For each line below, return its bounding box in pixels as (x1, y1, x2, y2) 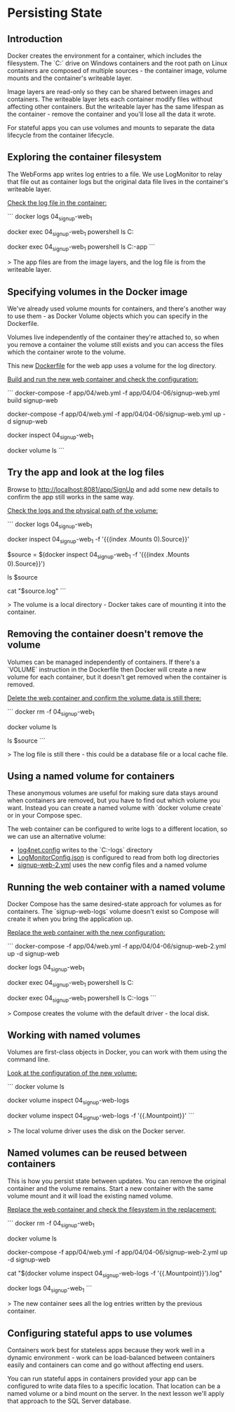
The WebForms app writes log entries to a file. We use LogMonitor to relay (7, 170, 222, 178)
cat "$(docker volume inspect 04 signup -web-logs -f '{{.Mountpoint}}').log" (7, 1269, 222, 1279)
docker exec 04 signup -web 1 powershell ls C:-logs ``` (7, 993, 156, 1004)
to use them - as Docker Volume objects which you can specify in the (7, 312, 208, 320)
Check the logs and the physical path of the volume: (7, 506, 159, 514)
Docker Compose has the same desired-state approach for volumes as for (7, 900, 222, 908)
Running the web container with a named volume (7, 881, 226, 893)
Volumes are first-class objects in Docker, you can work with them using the (7, 1048, 227, 1057)
